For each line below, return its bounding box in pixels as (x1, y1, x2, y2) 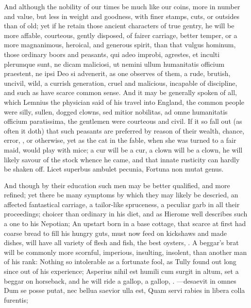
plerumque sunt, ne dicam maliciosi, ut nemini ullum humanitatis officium (4, 58, 225, 69)
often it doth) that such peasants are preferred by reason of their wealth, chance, (4, 125, 245, 135)
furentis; (4, 294, 28, 305)
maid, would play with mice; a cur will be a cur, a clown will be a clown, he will (4, 144, 243, 154)
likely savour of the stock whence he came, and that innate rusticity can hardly (4, 154, 240, 164)
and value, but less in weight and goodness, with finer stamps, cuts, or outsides (4, 11, 239, 21)
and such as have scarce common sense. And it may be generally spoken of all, (4, 87, 237, 97)
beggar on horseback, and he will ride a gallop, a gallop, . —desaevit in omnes (4, 275, 236, 286)
